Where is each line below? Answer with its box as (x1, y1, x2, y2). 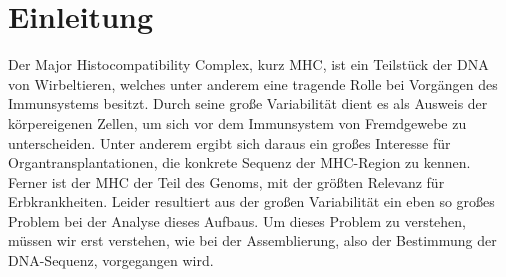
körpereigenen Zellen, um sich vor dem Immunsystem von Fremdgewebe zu (8, 112, 467, 133)
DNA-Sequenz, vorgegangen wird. (8, 250, 214, 271)
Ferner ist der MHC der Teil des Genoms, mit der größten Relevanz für (8, 171, 445, 192)
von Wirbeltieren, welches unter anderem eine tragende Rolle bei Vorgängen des (8, 73, 498, 94)
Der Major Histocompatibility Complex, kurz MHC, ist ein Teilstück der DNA (8, 54, 489, 75)
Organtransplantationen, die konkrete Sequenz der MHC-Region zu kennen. (8, 152, 471, 173)
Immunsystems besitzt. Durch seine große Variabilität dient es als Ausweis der (8, 93, 488, 114)
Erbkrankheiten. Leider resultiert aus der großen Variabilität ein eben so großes (8, 191, 495, 212)
